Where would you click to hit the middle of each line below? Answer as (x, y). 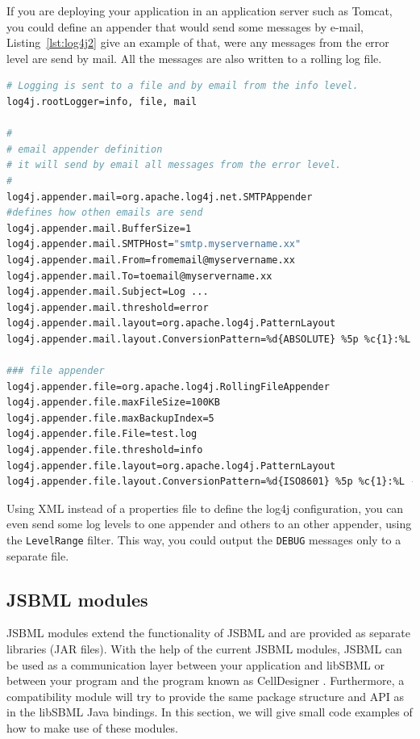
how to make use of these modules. (92, 728)
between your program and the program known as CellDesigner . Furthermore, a (206, 680)
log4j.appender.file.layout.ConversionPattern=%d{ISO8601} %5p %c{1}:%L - (212, 482)
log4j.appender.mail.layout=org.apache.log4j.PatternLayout (171, 323)
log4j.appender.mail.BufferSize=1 (99, 228)
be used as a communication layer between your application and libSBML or (195, 664)
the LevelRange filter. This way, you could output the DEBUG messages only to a (204, 540)
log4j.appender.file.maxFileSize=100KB (113, 403)
